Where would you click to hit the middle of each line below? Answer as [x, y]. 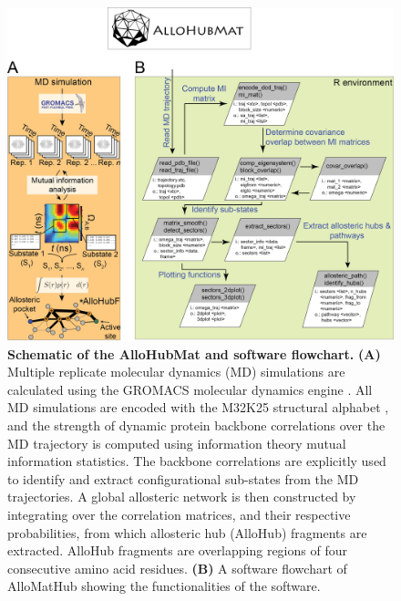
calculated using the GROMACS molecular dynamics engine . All [190, 389]
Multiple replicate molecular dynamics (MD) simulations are [176, 372]
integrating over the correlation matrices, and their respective [179, 514]
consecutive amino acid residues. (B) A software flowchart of [177, 568]
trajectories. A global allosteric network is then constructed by [182, 497]
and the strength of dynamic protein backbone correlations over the [196, 425]
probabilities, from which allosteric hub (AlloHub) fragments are [187, 532]
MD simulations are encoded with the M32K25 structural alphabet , [198, 407]
